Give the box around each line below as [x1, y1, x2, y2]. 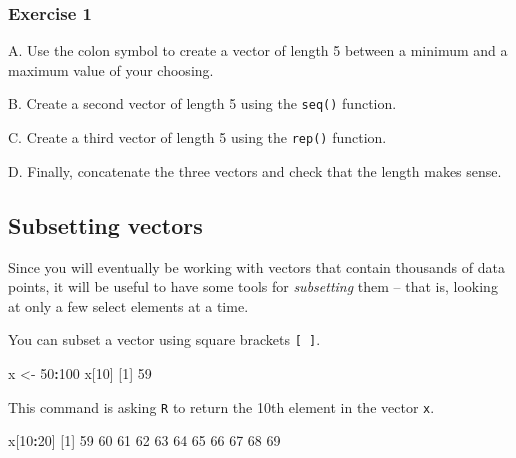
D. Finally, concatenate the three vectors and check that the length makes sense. [8, 160, 502, 181]
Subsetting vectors [8, 209, 203, 240]
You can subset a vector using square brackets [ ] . [8, 329, 321, 350]
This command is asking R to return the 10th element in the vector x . [8, 396, 435, 417]
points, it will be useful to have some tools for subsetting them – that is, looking [8, 276, 498, 297]
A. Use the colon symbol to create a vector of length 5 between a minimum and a [8, 40, 508, 61]
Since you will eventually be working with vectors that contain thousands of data [8, 256, 505, 277]
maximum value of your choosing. [8, 59, 214, 80]
